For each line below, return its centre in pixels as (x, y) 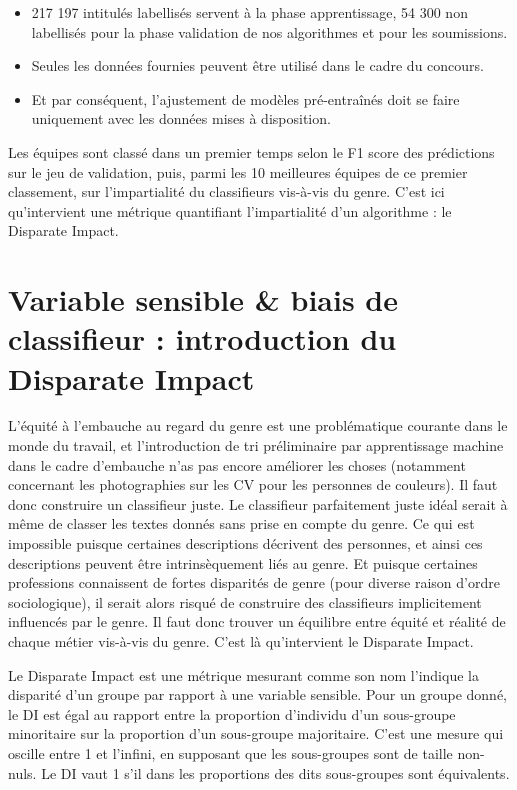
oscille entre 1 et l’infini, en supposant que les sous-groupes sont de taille (230, 752)
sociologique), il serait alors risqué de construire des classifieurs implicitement (245, 601)
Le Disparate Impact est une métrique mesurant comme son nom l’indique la (243, 674)
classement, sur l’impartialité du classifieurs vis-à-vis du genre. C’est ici (226, 191)
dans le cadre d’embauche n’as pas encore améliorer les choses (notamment (237, 464)
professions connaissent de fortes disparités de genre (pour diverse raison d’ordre (254, 582)
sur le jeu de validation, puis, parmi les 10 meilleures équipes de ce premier (238, 171)
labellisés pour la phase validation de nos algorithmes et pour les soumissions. (269, 31)
